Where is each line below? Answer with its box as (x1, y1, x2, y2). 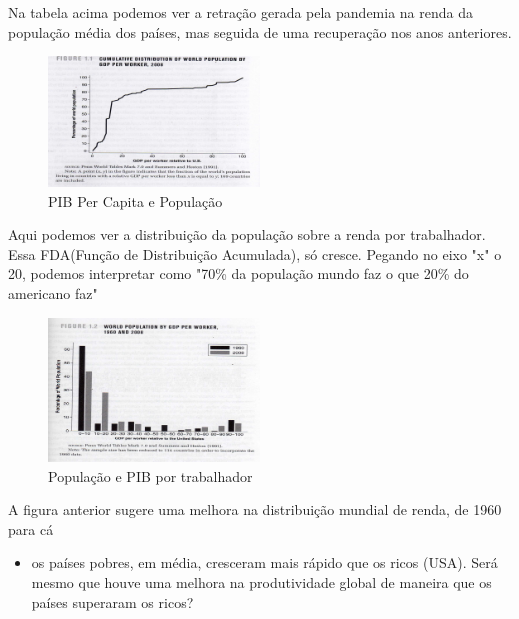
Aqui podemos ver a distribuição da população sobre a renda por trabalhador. (8, 224, 486, 245)
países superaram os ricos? (31, 591, 194, 612)
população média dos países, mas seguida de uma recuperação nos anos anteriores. (8, 21, 512, 42)
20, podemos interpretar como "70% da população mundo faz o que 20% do (8, 263, 469, 284)
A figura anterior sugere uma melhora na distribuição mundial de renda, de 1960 (8, 499, 502, 520)
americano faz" (8, 283, 98, 303)
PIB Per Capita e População (48, 190, 223, 211)
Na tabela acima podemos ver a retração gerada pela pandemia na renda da (8, 2, 473, 22)
